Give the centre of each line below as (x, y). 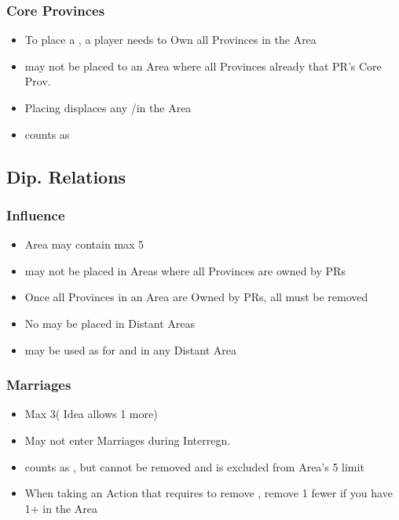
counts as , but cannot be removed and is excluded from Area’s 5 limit (194, 466)
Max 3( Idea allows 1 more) (91, 414)
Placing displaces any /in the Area (108, 107)
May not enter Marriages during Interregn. (128, 440)
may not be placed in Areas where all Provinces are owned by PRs (185, 270)
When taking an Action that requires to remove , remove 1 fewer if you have (209, 493)
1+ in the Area (61, 508)
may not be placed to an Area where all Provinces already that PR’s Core (203, 65)
